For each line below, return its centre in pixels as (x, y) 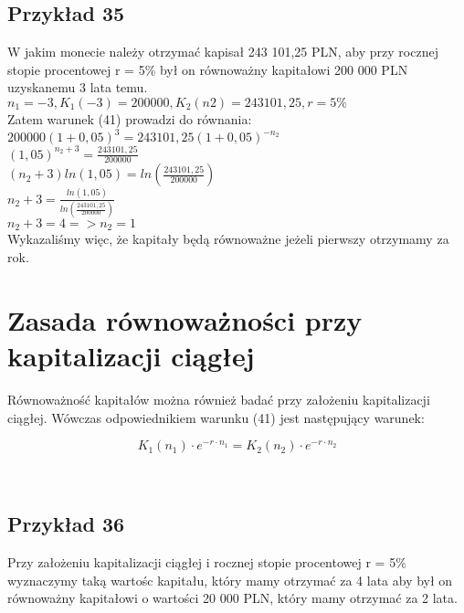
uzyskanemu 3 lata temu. (78, 87)
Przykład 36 (66, 524)
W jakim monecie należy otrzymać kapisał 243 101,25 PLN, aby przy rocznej (223, 52)
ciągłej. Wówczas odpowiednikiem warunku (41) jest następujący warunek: (216, 417)
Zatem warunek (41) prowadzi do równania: (130, 118)
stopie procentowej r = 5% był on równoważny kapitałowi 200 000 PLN (208, 69)
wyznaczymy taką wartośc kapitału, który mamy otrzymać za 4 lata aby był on (230, 580)
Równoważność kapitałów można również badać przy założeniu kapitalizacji (219, 399)
